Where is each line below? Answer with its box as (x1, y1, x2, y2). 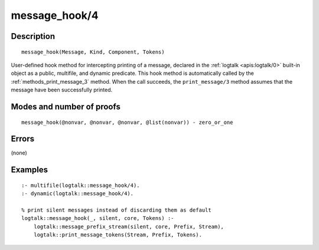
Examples (11, 165, 48, 175)
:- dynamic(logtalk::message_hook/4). (21, 190, 134, 197)
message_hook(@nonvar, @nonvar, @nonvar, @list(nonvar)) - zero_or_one (21, 119, 233, 126)
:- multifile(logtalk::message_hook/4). (21, 182, 140, 189)
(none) (11, 149, 28, 156)
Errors (11, 134, 35, 144)
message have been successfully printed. (11, 86, 113, 94)
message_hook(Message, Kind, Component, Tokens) (21, 48, 165, 55)
